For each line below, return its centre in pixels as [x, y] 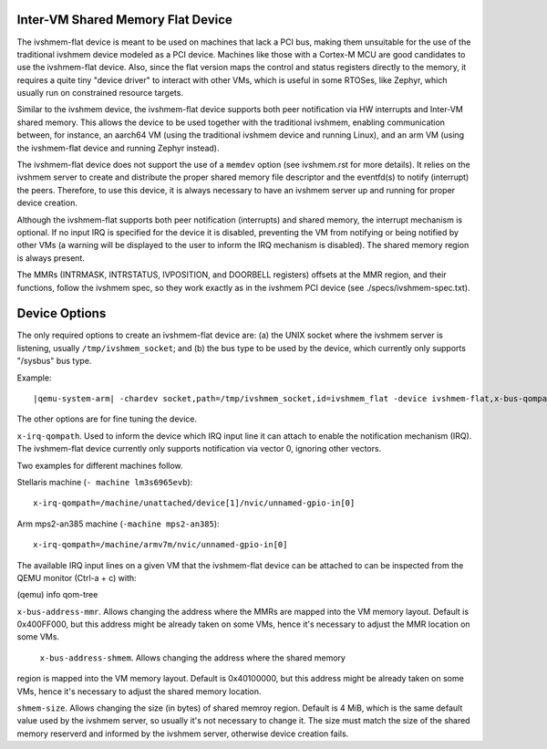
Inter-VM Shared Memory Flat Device [124, 20]
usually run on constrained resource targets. [100, 93]
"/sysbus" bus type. [54, 361]
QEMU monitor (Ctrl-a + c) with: [77, 577]
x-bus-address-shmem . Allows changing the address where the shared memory [193, 658]
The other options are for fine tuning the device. [107, 419]
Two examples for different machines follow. [100, 465]
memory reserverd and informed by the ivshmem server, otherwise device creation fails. [183, 733]
